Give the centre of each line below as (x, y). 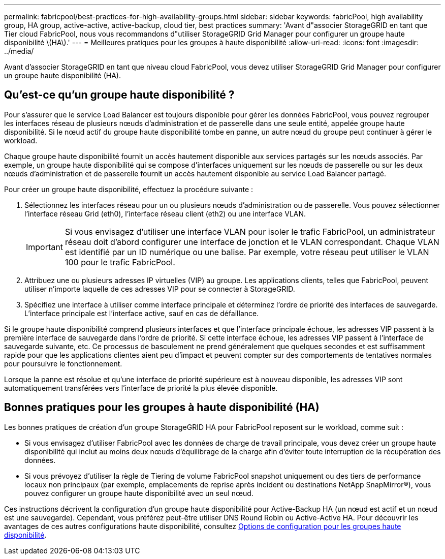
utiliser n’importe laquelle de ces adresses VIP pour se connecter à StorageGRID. (160, 289)
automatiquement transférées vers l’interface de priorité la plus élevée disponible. (141, 388)
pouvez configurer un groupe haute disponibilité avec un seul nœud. (139, 493)
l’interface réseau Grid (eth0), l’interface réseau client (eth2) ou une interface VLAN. (165, 213)
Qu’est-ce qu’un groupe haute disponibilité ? (119, 95)
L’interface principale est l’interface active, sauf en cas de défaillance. (142, 313)
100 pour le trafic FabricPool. (120, 262)
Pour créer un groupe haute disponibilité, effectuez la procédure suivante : (129, 189)
